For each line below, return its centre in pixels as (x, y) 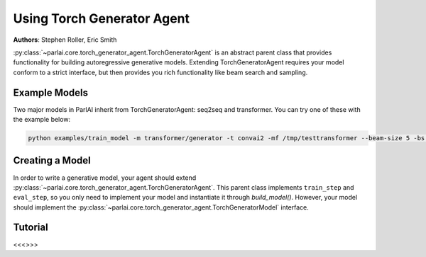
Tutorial (31, 228)
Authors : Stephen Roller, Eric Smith (65, 40)
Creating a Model (52, 160)
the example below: (42, 120)
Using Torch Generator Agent (102, 18)
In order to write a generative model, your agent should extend (105, 178)
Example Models (51, 92)
